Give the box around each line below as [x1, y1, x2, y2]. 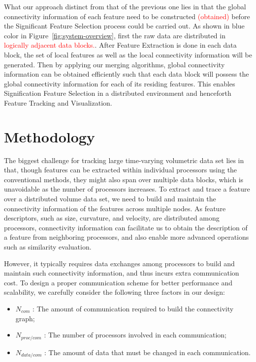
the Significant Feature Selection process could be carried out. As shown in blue [4, 21, 245, 31]
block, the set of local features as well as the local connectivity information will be [4, 49, 252, 59]
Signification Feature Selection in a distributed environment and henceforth [4, 88, 231, 98]
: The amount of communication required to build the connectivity [32, 303, 234, 313]
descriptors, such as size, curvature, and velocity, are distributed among [4, 213, 220, 223]
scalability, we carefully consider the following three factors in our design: [4, 287, 225, 297]
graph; [15, 313, 35, 323]
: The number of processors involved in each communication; [44, 330, 226, 340]
